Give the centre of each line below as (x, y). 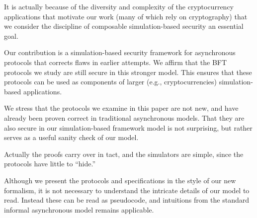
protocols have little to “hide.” (50, 164)
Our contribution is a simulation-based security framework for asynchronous (120, 52)
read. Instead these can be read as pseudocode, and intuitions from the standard (127, 200)
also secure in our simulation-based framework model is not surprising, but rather (128, 127)
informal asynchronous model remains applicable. (79, 209)
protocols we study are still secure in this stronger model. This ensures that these (128, 72)
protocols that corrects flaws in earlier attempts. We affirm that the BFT (116, 62)
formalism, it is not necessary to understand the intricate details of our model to (127, 190)
